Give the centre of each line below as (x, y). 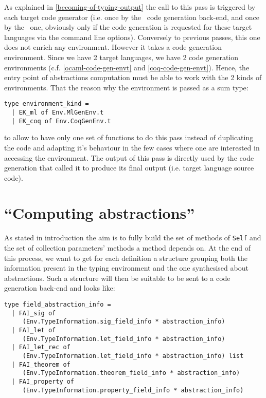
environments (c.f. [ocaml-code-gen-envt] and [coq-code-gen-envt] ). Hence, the (127, 67)
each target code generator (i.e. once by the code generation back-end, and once (132, 17)
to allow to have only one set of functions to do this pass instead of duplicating (129, 137)
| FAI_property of (43, 381)
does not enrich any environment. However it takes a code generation (113, 47)
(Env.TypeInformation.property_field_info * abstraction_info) (133, 390)
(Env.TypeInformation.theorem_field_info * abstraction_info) (131, 373)
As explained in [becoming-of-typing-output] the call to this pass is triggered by (130, 7)
